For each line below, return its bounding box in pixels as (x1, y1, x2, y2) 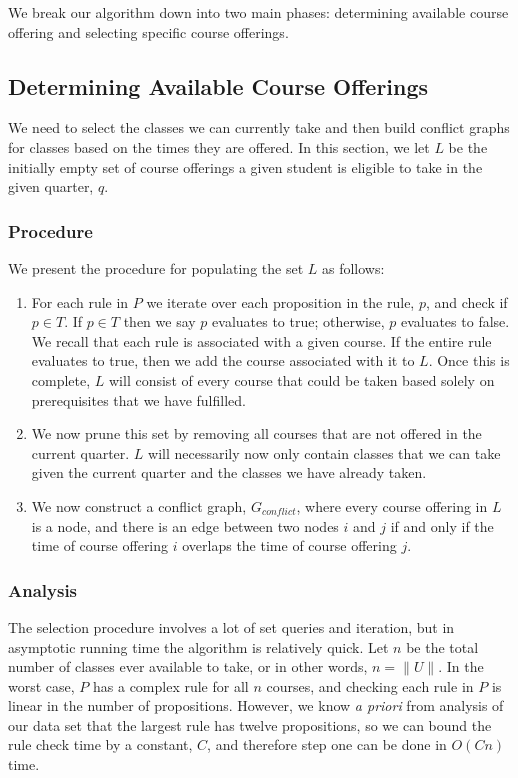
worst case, (8, 675, 75, 696)
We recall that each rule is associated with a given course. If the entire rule (31, 330, 492, 351)
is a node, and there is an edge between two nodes (31, 515, 339, 536)
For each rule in (31, 291, 129, 312)
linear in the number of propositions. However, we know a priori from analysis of (8, 695, 504, 716)
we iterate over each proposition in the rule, (146, 291, 415, 312)
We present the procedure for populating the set (8, 257, 304, 278)
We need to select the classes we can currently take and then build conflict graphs (8, 117, 510, 138)
